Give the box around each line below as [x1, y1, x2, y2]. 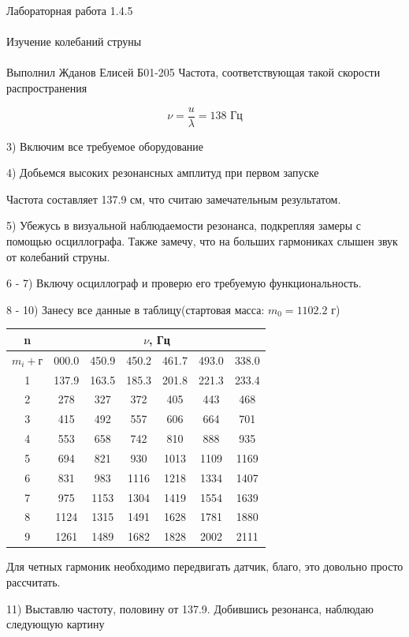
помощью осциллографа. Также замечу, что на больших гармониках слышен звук [6, 233, 398, 249]
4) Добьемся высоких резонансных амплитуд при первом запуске [6, 164, 319, 181]
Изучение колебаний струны [6, 33, 142, 50]
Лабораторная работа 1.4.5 [6, 2, 133, 18]
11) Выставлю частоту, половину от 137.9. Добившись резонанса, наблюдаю [6, 600, 374, 616]
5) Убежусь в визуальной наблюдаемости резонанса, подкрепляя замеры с [6, 217, 361, 234]
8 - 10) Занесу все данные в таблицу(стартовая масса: [6, 301, 265, 317]
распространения [6, 79, 87, 96]
